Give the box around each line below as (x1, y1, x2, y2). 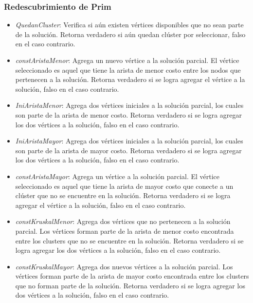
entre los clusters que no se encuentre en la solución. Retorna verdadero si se (15, 235, 244, 245)
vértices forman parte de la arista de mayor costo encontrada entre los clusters (15, 271, 249, 281)
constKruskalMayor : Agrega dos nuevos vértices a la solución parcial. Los (15, 261, 233, 271)
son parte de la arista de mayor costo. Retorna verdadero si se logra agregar (15, 145, 242, 155)
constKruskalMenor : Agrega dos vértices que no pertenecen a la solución (15, 216, 231, 226)
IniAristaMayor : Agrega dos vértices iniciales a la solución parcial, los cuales (15, 136, 243, 146)
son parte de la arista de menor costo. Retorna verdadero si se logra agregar (15, 109, 242, 120)
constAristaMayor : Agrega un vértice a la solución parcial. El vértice (15, 171, 220, 181)
